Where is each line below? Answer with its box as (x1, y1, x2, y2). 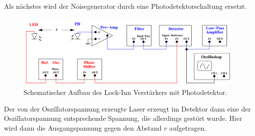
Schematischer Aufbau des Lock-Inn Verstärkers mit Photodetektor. (24, 87, 228, 97)
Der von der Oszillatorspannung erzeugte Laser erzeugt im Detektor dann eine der (4, 103, 251, 113)
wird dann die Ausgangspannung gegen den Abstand (4, 122, 162, 133)
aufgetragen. (169, 122, 206, 133)
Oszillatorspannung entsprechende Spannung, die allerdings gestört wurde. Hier (4, 113, 242, 123)
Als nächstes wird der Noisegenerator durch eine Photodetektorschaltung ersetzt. (4, 1, 247, 11)
